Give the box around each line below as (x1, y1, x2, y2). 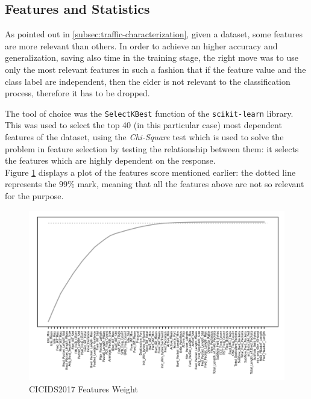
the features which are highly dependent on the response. (5, 154, 216, 167)
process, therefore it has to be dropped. (5, 87, 150, 99)
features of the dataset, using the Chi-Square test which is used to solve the (5, 131, 284, 143)
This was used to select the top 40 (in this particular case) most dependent (5, 119, 282, 131)
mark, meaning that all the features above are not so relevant (77, 178, 304, 190)
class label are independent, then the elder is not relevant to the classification (5, 75, 291, 87)
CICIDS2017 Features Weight (29, 382, 138, 395)
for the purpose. (5, 189, 64, 202)
